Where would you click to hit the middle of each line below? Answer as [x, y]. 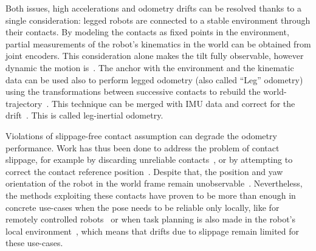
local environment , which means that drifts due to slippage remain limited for [153, 231]
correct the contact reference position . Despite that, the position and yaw [144, 171]
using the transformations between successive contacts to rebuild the [133, 91]
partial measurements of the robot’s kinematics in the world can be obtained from [158, 43]
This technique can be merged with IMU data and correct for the [173, 103]
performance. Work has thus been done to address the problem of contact [143, 147]
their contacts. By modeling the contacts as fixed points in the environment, [147, 32]
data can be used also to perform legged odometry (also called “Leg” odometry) [154, 79]
